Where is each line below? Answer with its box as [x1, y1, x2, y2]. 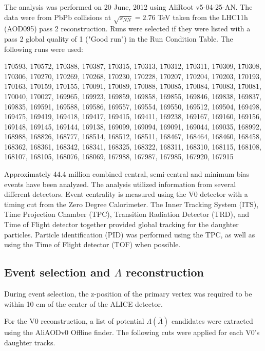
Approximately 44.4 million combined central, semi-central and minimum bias [4, 169, 250, 179]
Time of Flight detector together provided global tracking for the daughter [4, 219, 239, 230]
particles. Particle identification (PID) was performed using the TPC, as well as [4, 229, 255, 239]
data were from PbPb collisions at [4, 11, 111, 22]
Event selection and [4, 264, 110, 280]
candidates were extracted [171, 316, 253, 326]
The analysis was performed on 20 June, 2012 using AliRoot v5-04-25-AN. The [4, 2, 253, 12]
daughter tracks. [4, 337, 55, 347]
